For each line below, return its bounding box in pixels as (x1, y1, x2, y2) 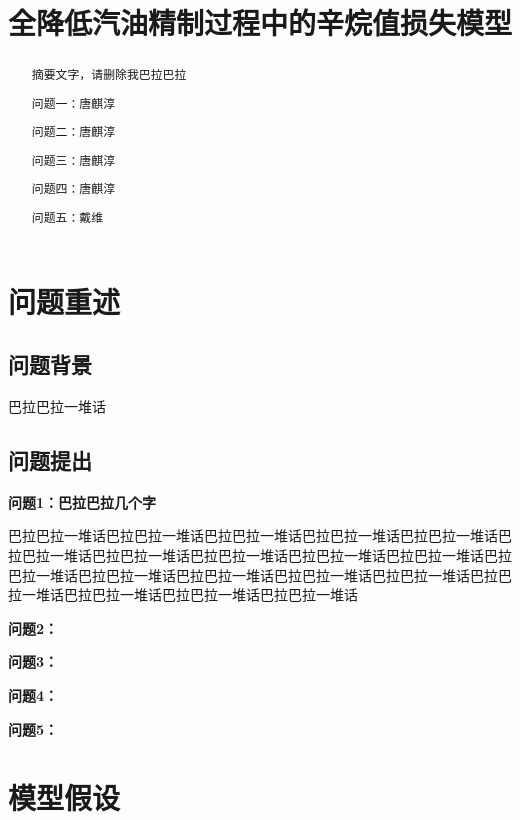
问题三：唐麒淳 (31, 151, 116, 168)
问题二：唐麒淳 (31, 123, 116, 140)
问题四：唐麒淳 (31, 180, 116, 197)
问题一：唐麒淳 (31, 94, 116, 111)
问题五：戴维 (31, 208, 104, 225)
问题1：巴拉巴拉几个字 (8, 491, 157, 512)
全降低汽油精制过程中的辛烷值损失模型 (8, 2, 513, 43)
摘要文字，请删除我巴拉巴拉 (31, 66, 187, 83)
